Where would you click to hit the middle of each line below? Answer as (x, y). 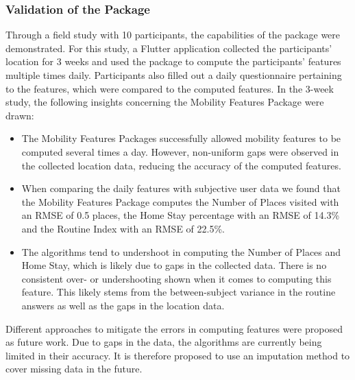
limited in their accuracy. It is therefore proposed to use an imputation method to (178, 355)
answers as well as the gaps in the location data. (123, 305)
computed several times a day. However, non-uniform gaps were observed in (180, 151)
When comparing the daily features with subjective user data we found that (181, 188)
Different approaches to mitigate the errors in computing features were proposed (174, 328)
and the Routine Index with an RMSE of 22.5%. (123, 228)
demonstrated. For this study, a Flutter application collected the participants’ (169, 48)
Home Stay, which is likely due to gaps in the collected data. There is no (174, 265)
